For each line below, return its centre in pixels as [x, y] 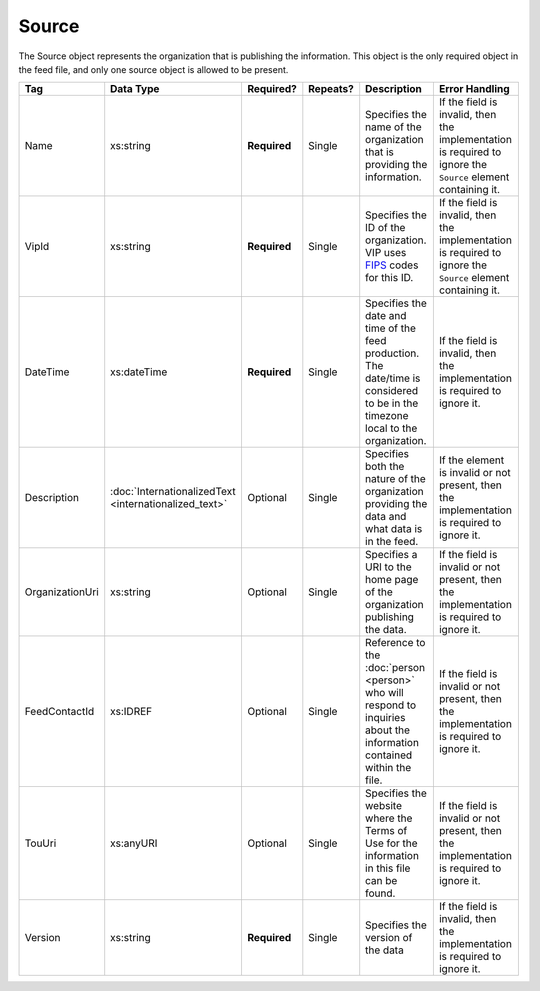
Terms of [386, 831]
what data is [394, 529]
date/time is [393, 378]
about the [387, 730]
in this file [388, 868]
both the [385, 467]
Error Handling [474, 89]
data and [386, 517]
